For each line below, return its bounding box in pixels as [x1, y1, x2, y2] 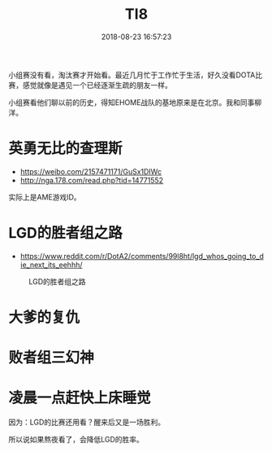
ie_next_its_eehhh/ [19, 260, 83, 270]
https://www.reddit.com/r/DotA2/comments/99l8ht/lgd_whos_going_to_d [19, 251, 264, 261]
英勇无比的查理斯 [8, 139, 123, 158]
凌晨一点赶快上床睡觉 [8, 388, 152, 407]
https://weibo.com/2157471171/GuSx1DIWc [19, 166, 162, 176]
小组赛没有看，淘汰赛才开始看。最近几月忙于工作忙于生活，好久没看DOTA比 [8, 70, 262, 80]
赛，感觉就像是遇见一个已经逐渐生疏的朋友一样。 [8, 80, 172, 90]
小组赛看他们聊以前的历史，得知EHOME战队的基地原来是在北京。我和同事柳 [8, 97, 262, 107]
